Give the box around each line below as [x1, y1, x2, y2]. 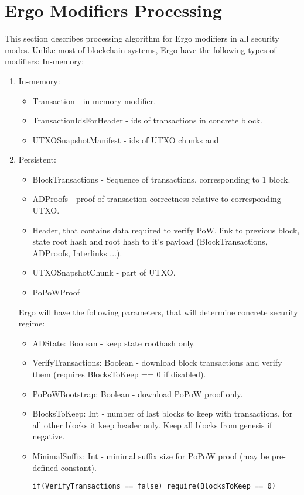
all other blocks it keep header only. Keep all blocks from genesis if [32, 418, 272, 431]
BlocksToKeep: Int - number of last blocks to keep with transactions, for [32, 407, 293, 420]
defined [32, 461, 59, 473]
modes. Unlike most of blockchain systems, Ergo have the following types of [5, 43, 276, 56]
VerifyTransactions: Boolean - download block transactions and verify [32, 356, 282, 369]
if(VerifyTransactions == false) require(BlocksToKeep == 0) [32, 482, 276, 491]
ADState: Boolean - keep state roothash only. [32, 336, 196, 349]
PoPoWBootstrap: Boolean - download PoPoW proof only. [32, 387, 243, 400]
